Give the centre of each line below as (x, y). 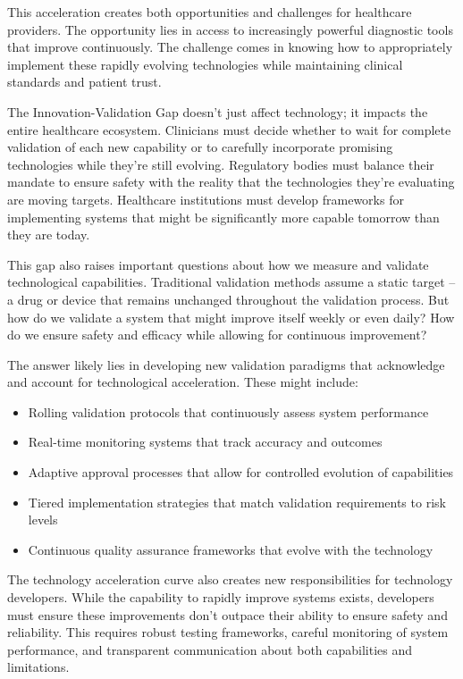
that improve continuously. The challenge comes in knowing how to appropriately (230, 47)
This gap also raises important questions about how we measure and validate (218, 264)
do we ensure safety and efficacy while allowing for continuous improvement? (217, 335)
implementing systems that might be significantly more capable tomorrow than (223, 217)
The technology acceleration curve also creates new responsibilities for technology (230, 579)
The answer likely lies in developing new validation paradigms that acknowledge (226, 364)
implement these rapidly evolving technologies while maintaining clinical (205, 64)
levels (43, 520)
